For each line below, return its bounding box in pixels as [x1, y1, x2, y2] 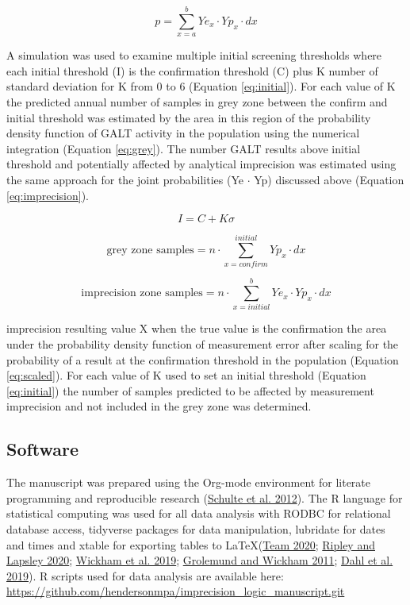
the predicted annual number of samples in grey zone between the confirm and [6, 93, 388, 110]
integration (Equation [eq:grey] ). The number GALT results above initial [6, 140, 361, 156]
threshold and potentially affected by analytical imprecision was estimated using [6, 156, 397, 172]
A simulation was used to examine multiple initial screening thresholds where [6, 47, 382, 64]
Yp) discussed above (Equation [254, 171, 404, 187]
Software [6, 437, 79, 461]
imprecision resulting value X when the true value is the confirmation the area [6, 320, 387, 337]
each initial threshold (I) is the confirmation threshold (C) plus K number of [6, 62, 378, 79]
